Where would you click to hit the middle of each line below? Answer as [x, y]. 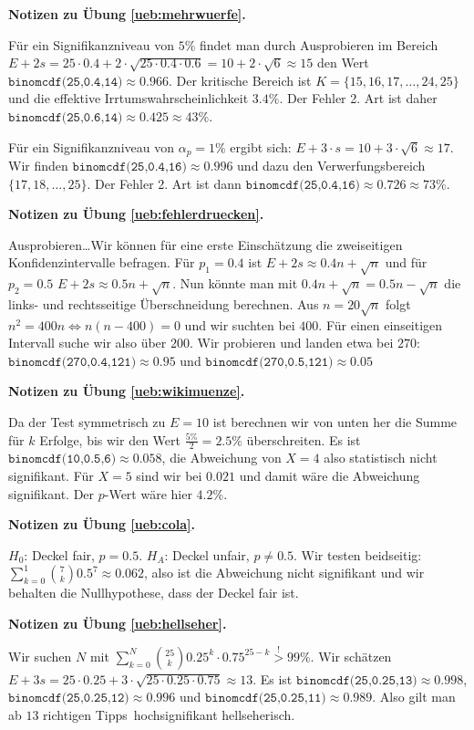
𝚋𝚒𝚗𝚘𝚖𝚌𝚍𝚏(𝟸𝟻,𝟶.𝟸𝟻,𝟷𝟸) [69, 699]
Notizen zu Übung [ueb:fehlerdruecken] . [136, 214]
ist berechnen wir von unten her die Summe [335, 422]
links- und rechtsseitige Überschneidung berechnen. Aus [164, 303]
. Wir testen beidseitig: [358, 554]
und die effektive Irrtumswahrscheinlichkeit [129, 98]
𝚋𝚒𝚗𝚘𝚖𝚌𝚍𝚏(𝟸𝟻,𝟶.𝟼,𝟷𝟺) [66, 117]
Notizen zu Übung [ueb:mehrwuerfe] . [127, 14]
